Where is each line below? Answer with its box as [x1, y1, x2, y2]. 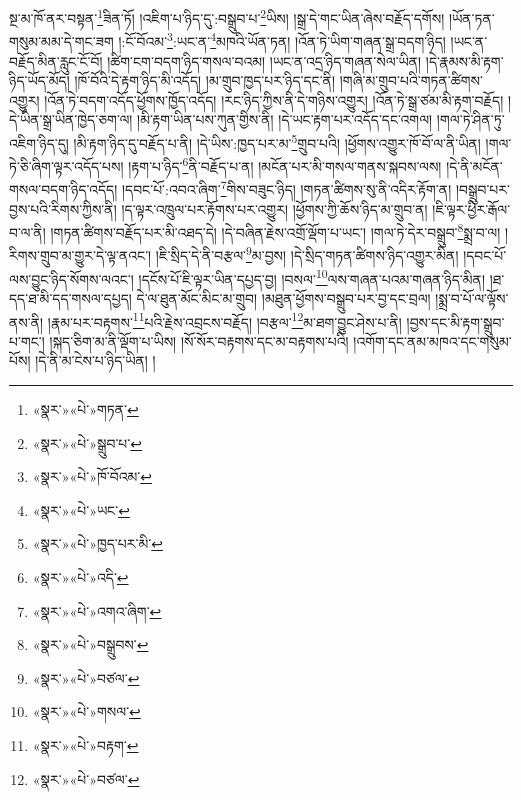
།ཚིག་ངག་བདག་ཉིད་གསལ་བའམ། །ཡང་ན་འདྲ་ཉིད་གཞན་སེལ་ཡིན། [107, 50, 422, 71]
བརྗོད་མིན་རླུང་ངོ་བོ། [9, 50, 103, 71]
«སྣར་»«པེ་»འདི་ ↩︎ [32, 566, 129, 587]
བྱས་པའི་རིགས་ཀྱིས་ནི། [9, 198, 117, 219]
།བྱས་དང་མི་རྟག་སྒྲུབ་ [406, 311, 505, 332]
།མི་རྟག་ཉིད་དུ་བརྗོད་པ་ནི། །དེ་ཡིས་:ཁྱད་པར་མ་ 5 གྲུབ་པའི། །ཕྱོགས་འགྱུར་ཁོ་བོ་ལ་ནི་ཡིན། [73, 129, 481, 153]
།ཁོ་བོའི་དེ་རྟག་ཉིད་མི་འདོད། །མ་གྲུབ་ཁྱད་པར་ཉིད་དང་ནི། [74, 70, 336, 91]
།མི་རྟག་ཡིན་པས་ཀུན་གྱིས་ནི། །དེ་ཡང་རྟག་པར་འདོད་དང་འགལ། [137, 109, 433, 130]
